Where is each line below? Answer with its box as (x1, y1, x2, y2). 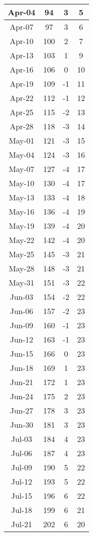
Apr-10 (9, 35, 34, 47)
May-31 (9, 277, 35, 288)
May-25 (9, 248, 35, 260)
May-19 (9, 220, 35, 231)
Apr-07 (9, 21, 34, 32)
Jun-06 (10, 305, 33, 317)
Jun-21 (10, 376, 33, 388)
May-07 (9, 163, 35, 174)
